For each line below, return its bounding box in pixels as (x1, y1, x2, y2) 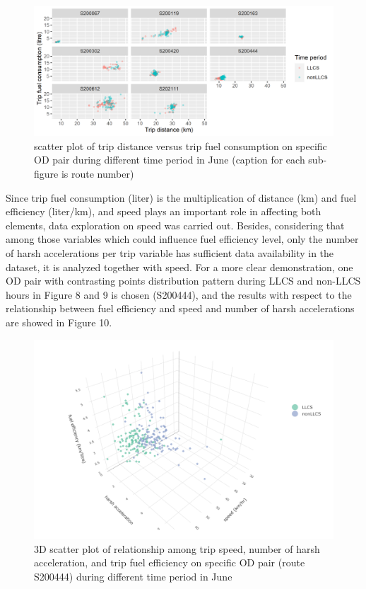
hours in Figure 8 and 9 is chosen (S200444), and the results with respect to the (6, 287, 352, 302)
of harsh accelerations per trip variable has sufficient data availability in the (6, 246, 334, 260)
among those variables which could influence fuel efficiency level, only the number (6, 231, 359, 246)
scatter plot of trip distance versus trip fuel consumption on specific (34, 138, 327, 153)
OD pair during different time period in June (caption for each (34, 152, 305, 167)
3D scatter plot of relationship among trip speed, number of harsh (34, 541, 320, 556)
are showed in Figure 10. (6, 314, 112, 329)
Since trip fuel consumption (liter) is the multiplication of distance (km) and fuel (6, 190, 357, 205)
